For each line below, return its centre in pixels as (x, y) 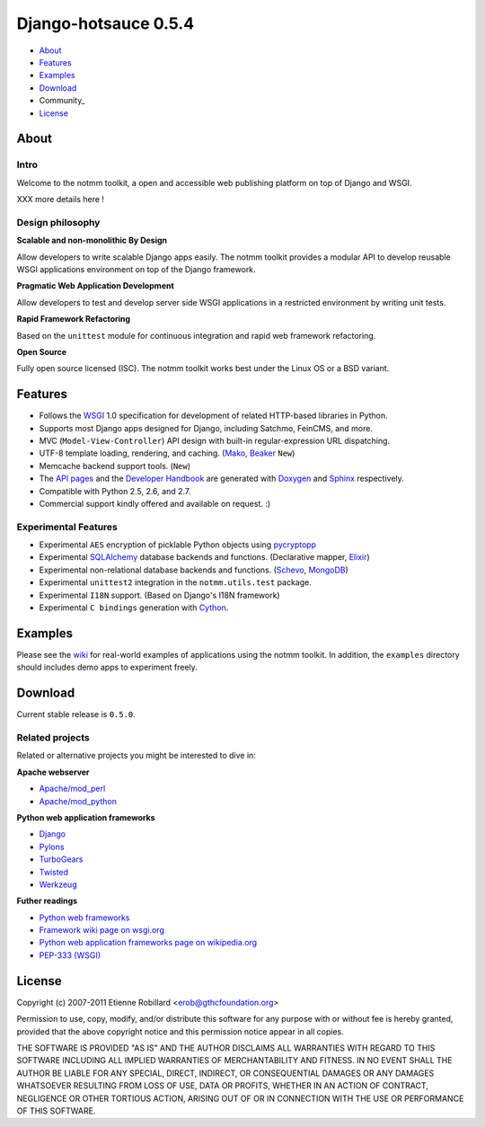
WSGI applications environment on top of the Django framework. (136, 269)
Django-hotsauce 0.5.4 (106, 23)
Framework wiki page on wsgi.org (102, 930)
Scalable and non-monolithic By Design (92, 240)
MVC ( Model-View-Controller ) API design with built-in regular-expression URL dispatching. (215, 441)
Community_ (62, 101)
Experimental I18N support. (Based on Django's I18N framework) (159, 595)
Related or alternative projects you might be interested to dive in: (136, 756)
